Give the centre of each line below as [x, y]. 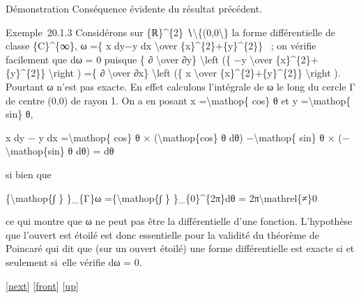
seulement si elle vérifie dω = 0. [74, 261]
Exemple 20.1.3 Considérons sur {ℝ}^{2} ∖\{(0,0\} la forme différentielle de [170, 32]
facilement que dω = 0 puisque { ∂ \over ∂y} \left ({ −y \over [139, 59]
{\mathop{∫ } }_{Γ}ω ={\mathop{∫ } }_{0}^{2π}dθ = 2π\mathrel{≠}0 [161, 197]
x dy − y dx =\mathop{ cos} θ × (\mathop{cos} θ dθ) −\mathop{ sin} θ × [170, 137]
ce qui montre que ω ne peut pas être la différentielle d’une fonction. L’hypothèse [179, 221]
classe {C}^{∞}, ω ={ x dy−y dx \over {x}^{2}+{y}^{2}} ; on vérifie [161, 46]
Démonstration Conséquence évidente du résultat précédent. [134, 8]
